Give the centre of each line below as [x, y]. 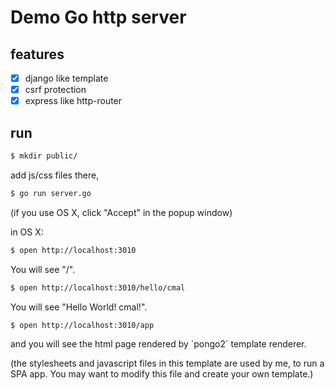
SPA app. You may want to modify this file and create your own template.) [162, 374]
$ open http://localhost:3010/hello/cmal [98, 287]
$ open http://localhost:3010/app [82, 325]
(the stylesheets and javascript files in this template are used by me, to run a [167, 363]
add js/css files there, [55, 175]
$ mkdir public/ [44, 156]
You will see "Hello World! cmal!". [79, 307]
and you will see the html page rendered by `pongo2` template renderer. [158, 344]
